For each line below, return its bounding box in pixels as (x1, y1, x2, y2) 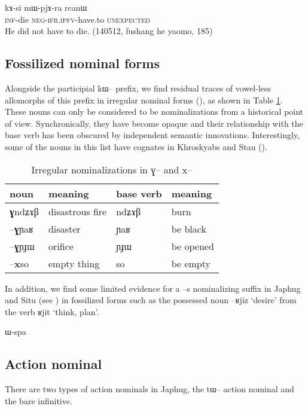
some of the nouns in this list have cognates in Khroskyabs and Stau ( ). (5, 140, 267, 152)
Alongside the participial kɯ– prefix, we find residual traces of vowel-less (5, 81, 272, 94)
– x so (10, 256, 29, 270)
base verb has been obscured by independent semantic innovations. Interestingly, (5, 129, 300, 141)
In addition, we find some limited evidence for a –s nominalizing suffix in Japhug (5, 282, 301, 294)
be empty (171, 256, 211, 270)
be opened (171, 239, 214, 253)
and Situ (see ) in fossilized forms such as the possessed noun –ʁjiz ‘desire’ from (5, 294, 297, 306)
